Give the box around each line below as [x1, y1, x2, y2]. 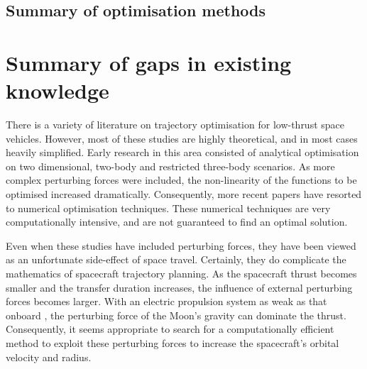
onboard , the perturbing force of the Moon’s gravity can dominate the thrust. [6, 307, 346, 322]
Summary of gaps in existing [6, 48, 292, 77]
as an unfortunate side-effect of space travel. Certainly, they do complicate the [6, 252, 346, 267]
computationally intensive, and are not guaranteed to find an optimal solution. [6, 214, 348, 229]
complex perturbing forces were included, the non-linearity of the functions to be [6, 172, 357, 187]
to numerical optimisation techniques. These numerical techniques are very [6, 200, 331, 215]
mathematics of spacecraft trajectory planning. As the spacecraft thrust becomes [6, 266, 357, 281]
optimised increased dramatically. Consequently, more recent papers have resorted [6, 187, 362, 202]
